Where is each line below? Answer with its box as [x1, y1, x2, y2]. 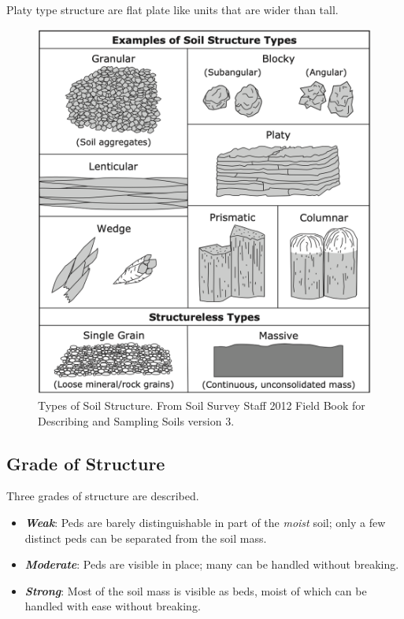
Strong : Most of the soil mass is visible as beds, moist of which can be [24, 582, 367, 599]
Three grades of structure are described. [6, 488, 199, 504]
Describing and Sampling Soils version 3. [38, 412, 235, 429]
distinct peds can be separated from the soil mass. [24, 529, 267, 546]
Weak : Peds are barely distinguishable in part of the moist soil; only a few [24, 514, 386, 531]
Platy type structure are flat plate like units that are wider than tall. [6, 2, 339, 17]
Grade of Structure [6, 451, 165, 475]
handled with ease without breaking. [24, 598, 201, 614]
